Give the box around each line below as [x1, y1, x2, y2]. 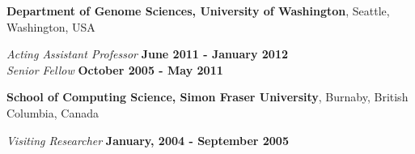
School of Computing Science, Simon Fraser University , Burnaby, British [6, 88, 409, 105]
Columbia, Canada [6, 104, 99, 121]
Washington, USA [6, 18, 95, 35]
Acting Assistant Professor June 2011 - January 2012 [6, 45, 288, 62]
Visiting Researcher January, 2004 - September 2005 [6, 131, 289, 148]
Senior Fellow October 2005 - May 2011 [6, 61, 223, 78]
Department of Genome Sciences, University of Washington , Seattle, [6, 2, 390, 19]
